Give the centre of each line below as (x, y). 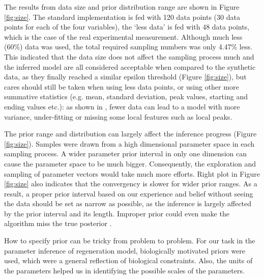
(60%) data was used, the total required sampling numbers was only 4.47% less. (128, 47)
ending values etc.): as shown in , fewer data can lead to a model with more (122, 106)
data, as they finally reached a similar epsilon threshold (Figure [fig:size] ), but (125, 77)
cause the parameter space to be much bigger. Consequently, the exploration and (130, 163)
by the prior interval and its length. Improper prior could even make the (117, 213)
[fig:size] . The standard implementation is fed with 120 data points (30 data (122, 17)
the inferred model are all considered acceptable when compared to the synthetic (130, 66)
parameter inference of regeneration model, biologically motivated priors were (125, 250)
